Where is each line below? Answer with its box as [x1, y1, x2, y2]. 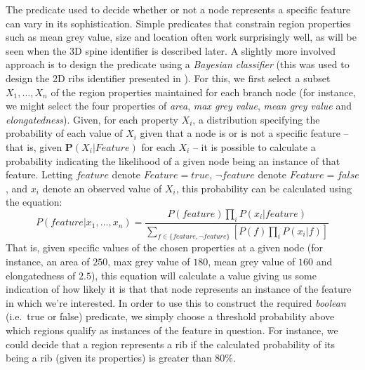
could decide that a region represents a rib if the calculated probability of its [6, 336, 336, 351]
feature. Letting [6, 167, 73, 182]
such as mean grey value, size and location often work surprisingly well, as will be [6, 29, 357, 44]
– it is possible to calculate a [192, 139, 316, 154]
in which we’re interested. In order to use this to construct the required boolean [6, 295, 346, 310]
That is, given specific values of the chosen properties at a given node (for [6, 240, 323, 255]
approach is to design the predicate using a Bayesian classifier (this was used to [6, 57, 350, 72]
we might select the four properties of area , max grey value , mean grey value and [6, 98, 352, 113]
